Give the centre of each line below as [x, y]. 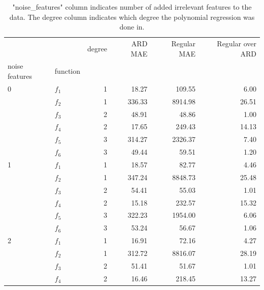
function [68, 71]
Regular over [237, 43]
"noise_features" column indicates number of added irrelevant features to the [132, 7]
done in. [132, 27]
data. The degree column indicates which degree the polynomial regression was [132, 17]
